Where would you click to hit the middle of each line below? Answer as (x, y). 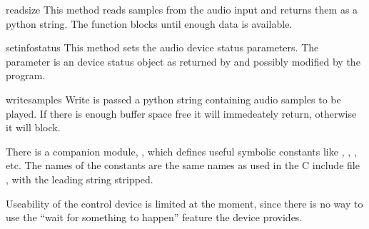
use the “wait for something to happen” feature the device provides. (154, 217)
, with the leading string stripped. (80, 179)
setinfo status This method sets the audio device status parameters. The (162, 47)
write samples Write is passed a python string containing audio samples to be (173, 99)
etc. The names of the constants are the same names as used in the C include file (183, 165)
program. (26, 75)
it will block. (33, 127)
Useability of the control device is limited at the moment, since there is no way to (184, 203)
